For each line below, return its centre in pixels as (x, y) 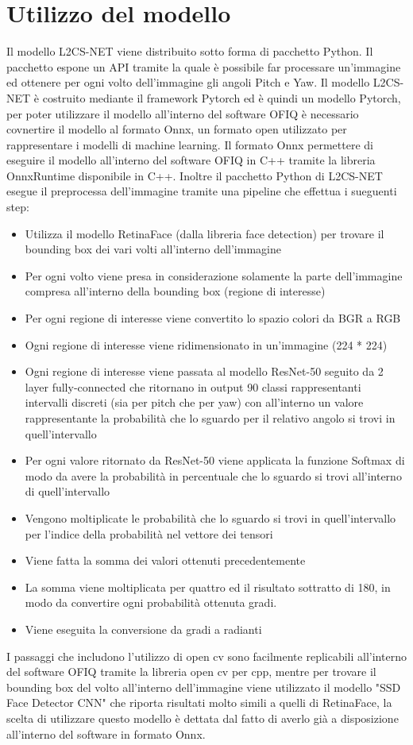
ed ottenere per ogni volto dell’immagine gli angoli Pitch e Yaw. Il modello (188, 82)
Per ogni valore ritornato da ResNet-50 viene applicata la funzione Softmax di (215, 460)
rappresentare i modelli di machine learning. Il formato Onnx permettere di (190, 144)
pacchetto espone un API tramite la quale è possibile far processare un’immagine (204, 66)
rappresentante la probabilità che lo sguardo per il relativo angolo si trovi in (210, 418)
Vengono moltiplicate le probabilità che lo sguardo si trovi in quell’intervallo (210, 517)
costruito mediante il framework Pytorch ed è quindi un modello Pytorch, (222, 97)
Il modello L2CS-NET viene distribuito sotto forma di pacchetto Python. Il (190, 51)
